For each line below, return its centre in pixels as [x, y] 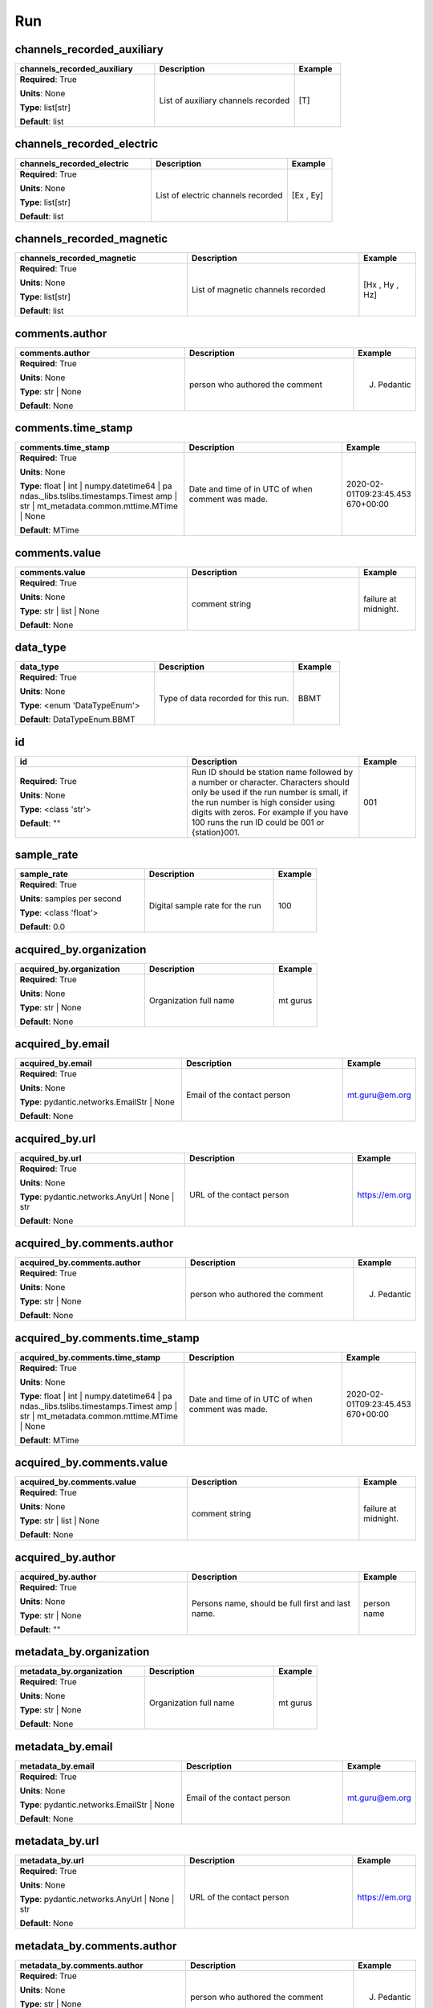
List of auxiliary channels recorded [225, 100]
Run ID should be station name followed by [272, 772]
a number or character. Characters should [271, 782]
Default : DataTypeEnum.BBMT [77, 720]
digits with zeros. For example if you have [270, 812]
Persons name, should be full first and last [271, 1603]
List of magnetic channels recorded [259, 290]
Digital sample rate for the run [205, 906]
